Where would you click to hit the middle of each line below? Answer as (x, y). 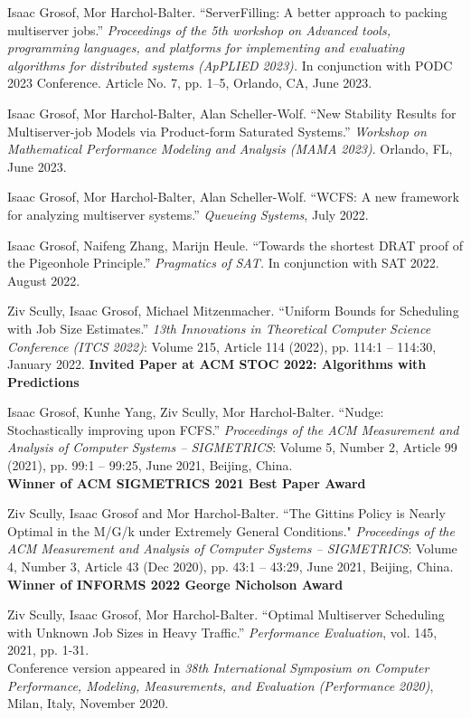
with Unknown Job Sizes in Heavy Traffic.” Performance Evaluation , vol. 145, (222, 632)
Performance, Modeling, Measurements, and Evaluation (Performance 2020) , (221, 685)
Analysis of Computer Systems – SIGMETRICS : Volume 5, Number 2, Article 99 (232, 447)
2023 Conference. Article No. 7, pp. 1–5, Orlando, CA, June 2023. (190, 83)
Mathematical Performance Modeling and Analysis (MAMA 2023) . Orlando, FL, (230, 149)
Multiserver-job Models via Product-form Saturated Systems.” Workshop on (217, 131)
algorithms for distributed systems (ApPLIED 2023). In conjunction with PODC (230, 65)
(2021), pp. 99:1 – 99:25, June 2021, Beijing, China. (150, 465)
